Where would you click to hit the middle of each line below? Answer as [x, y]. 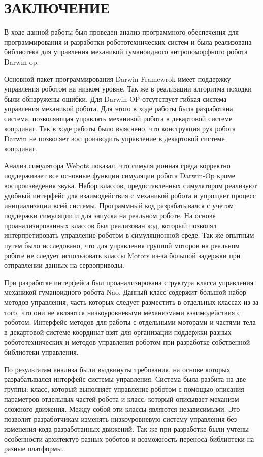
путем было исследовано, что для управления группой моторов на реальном [122, 245]
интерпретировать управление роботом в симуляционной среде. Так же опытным [129, 235]
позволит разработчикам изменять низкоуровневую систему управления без [121, 419]
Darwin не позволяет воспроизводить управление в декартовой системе [114, 139]
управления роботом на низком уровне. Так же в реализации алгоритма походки [128, 89]
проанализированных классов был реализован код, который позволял [110, 225]
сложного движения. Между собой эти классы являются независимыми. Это [122, 408]
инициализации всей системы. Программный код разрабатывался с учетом [119, 205]
